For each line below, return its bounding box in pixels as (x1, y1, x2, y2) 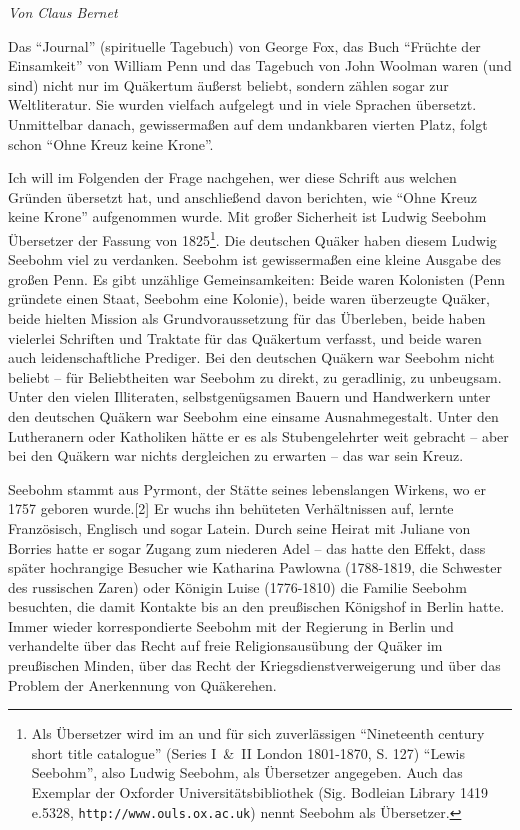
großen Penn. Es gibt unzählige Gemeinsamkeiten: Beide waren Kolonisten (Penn (8, 268, 506, 289)
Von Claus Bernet (8, 2, 118, 22)
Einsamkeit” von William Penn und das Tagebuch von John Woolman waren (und (8, 55, 512, 76)
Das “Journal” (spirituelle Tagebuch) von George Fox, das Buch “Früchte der (8, 35, 481, 56)
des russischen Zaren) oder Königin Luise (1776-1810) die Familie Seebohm (8, 576, 467, 597)
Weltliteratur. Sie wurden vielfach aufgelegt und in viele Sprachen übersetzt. (8, 94, 477, 115)
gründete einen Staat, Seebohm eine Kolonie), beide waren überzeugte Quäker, (8, 288, 491, 309)
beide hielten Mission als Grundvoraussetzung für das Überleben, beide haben (8, 307, 486, 328)
